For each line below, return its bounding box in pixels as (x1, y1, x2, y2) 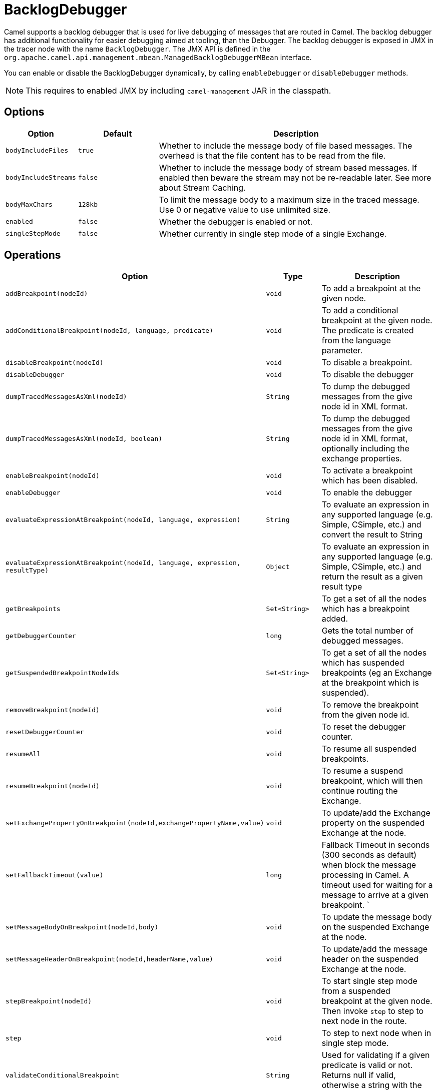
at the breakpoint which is (321, 678, 419, 688)
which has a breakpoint (321, 604, 409, 614)
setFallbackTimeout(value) (6, 871, 104, 879)
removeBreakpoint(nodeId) (6, 706, 100, 714)
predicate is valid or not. (321, 1060, 413, 1070)
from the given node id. (321, 710, 409, 720)
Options (4, 106, 45, 119)
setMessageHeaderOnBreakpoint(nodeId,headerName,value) (6, 955, 213, 963)
